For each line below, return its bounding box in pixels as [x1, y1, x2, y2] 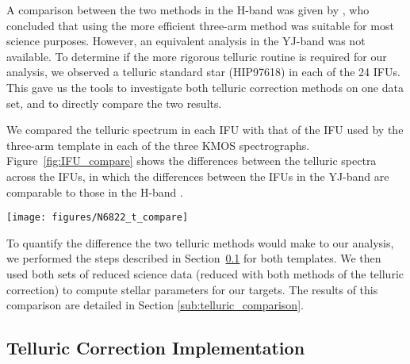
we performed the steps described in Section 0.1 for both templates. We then [6, 250, 381, 266]
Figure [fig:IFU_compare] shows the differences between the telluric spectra [6, 152, 377, 169]
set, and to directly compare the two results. [6, 94, 222, 111]
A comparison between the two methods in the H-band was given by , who [6, 2, 370, 17]
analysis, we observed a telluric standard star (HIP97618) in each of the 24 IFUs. [6, 63, 400, 80]
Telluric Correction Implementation [6, 335, 305, 360]
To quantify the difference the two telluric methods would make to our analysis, [6, 234, 394, 251]
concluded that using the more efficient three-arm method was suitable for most [6, 17, 394, 33]
